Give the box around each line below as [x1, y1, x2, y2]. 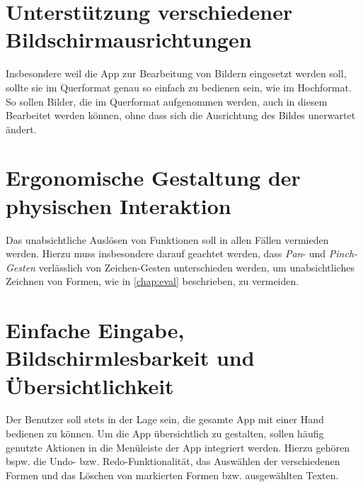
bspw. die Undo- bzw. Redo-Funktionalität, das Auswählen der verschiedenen [6, 454, 340, 469]
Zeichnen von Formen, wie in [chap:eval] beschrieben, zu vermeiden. [6, 274, 299, 289]
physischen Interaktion [6, 191, 231, 220]
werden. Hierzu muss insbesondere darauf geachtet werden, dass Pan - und [6, 246, 326, 261]
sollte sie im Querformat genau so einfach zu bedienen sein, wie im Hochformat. [6, 79, 352, 94]
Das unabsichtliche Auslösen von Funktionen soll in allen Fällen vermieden [6, 232, 329, 247]
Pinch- [328, 246, 358, 261]
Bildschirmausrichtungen [6, 25, 252, 54]
